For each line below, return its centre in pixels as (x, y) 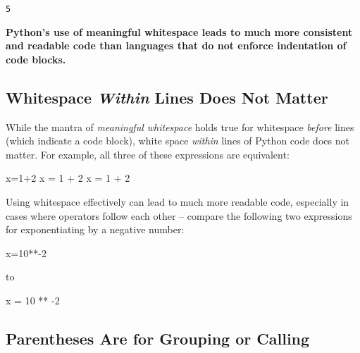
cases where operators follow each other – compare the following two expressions (179, 215)
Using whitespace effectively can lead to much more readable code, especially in (178, 202)
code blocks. (36, 59)
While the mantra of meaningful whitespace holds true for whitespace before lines (180, 126)
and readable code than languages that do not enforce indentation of (176, 45)
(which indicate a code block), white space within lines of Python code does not (178, 141)
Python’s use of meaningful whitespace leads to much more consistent (179, 31)
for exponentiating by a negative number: (95, 229)
